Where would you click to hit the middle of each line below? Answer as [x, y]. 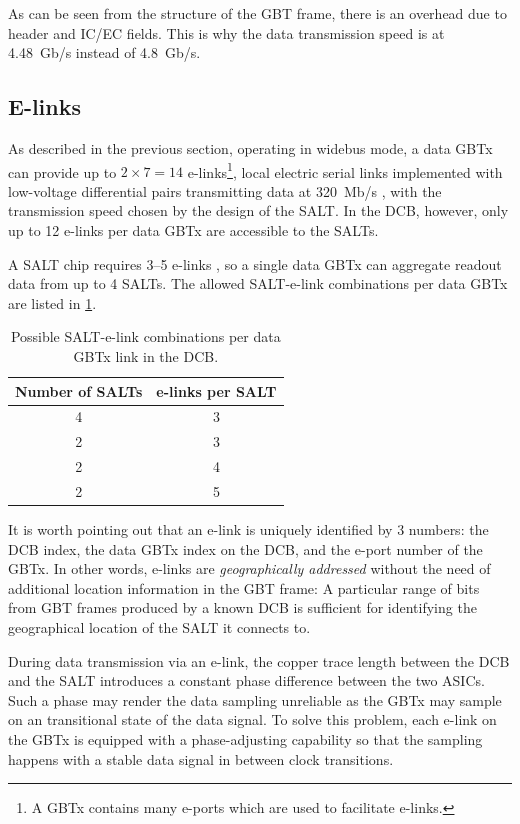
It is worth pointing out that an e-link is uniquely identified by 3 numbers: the [248, 529]
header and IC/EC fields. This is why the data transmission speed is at [226, 32]
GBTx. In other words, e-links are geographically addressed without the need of [249, 568]
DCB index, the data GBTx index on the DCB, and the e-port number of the [245, 548]
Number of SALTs [79, 390]
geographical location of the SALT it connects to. [159, 627]
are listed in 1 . [52, 302]
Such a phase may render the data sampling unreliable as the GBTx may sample [255, 699]
